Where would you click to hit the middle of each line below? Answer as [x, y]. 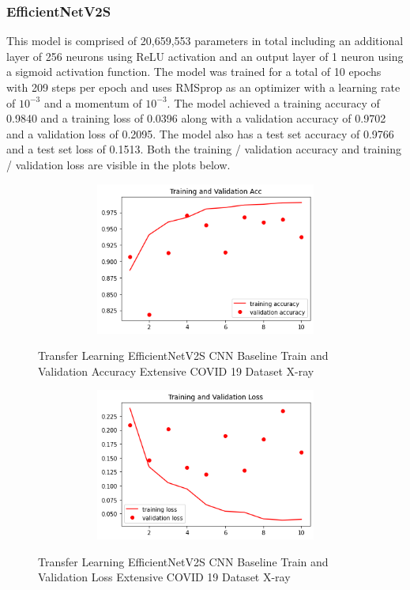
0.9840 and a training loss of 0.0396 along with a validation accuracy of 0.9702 [196, 118]
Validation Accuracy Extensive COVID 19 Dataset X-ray [176, 371]
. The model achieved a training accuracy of [273, 102]
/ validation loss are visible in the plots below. [118, 164]
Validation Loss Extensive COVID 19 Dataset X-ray [164, 577]
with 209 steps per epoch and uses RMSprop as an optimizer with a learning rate [203, 87]
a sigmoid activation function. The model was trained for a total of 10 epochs [194, 72]
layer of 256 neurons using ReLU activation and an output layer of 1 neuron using [205, 56]
